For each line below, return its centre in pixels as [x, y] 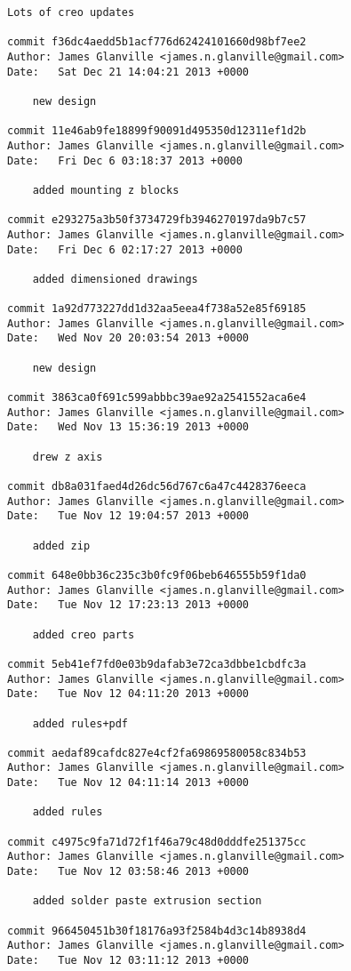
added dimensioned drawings [115, 279]
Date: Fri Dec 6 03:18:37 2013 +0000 [125, 160]
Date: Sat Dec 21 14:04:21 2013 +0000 [128, 72]
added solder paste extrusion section [147, 901]
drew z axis [68, 457]
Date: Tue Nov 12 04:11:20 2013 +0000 [128, 694]
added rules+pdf [80, 723]
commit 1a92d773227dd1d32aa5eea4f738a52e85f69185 [157, 309]
